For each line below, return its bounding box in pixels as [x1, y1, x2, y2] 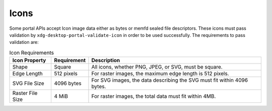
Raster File [12, 90, 38, 97]
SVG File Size [12, 80, 45, 87]
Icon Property [12, 57, 46, 64]
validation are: [9, 39, 39, 45]
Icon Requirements [9, 49, 54, 56]
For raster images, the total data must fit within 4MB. [91, 93, 216, 100]
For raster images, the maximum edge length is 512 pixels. [91, 70, 229, 77]
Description [91, 57, 120, 64]
